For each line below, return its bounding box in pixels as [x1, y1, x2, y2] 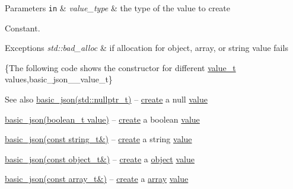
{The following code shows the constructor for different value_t [5, 61, 236, 73]
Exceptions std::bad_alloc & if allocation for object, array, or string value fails [5, 41, 288, 54]
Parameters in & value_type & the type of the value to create [5, 2, 231, 14]
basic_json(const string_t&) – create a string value [5, 133, 192, 145]
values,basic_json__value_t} [5, 73, 113, 85]
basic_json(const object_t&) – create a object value [5, 152, 195, 165]
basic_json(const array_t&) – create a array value [5, 172, 189, 185]
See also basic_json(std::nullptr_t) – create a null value [5, 93, 208, 105]
